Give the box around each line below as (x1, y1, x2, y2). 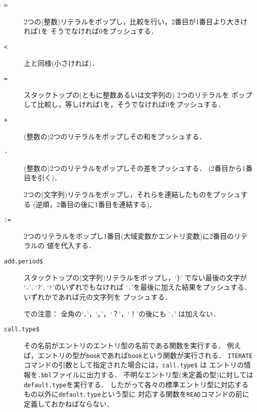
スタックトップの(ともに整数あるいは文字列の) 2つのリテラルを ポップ (24, 89, 253, 100)
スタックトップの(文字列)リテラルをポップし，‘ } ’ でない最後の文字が (24, 272, 247, 282)
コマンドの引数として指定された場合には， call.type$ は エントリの (24, 360, 244, 370)
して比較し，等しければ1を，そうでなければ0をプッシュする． (24, 99, 225, 109)
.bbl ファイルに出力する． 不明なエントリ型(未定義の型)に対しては (38, 369, 254, 379)
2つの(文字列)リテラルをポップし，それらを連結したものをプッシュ (24, 189, 241, 200)
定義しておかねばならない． (24, 398, 114, 409)
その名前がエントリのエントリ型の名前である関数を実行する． (24, 340, 225, 350)
